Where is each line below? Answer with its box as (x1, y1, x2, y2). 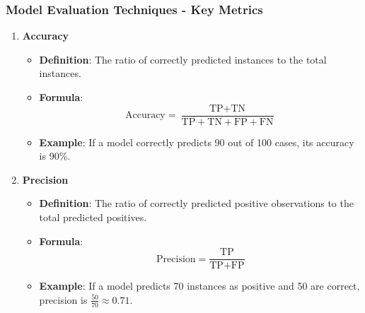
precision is (39, 292, 88, 307)
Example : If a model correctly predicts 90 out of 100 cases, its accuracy (39, 134, 354, 149)
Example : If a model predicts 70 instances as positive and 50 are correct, (39, 278, 360, 293)
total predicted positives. (39, 210, 147, 225)
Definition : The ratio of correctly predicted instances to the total (39, 52, 327, 66)
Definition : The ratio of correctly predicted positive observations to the (39, 196, 354, 211)
